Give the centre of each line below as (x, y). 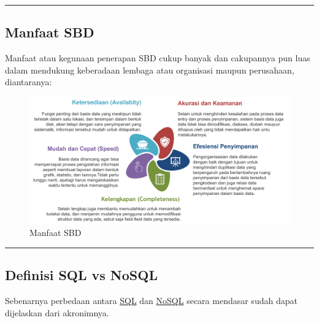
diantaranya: (29, 82)
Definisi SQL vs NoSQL (81, 275)
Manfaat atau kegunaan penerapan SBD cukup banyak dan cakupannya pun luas (158, 58)
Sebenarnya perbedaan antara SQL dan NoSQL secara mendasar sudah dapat (151, 301)
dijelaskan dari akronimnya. (57, 312)
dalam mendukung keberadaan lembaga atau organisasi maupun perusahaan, (150, 70)
